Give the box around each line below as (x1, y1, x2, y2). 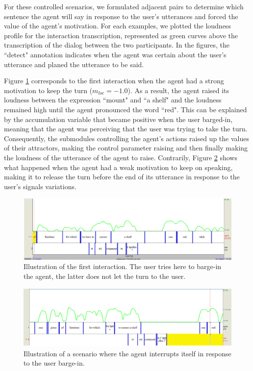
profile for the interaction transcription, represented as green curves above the (4, 30, 238, 40)
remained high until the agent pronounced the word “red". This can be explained (4, 104, 247, 114)
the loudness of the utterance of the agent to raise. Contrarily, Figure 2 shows (4, 152, 237, 162)
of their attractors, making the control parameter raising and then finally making (4, 143, 248, 153)
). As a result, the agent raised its (127, 85, 229, 95)
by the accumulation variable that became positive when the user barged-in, (4, 114, 233, 124)
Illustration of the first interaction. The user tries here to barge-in (24, 261, 222, 272)
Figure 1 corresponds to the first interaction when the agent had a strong (4, 75, 224, 86)
